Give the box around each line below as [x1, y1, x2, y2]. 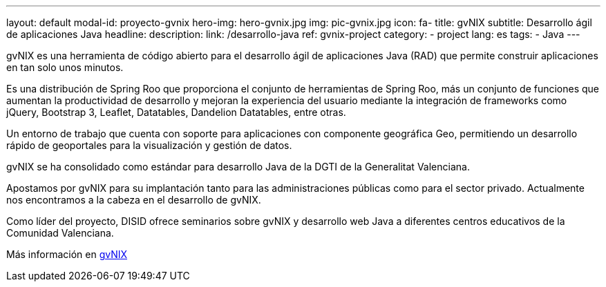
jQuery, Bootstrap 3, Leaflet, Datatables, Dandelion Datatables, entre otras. [6, 106, 346, 118]
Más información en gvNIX [6, 248, 128, 260]
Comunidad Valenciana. [6, 227, 114, 239]
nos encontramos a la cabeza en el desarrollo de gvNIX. [6, 194, 261, 206]
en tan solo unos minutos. [6, 61, 124, 73]
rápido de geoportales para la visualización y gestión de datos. [6, 139, 292, 151]
